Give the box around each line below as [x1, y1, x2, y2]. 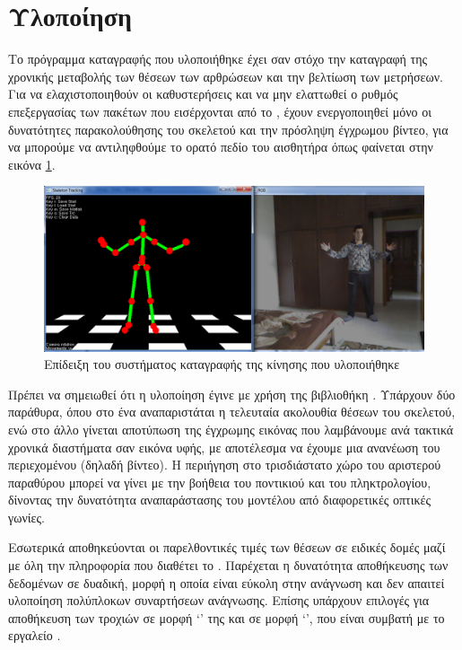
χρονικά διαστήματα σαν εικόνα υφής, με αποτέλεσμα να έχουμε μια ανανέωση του [8, 437, 440, 456]
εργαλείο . [8, 626, 61, 645]
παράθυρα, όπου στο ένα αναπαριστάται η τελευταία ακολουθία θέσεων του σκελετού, [8, 402, 456, 421]
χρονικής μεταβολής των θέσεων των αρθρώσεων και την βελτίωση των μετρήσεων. [8, 66, 443, 85]
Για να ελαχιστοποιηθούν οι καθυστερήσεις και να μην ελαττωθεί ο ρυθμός [8, 84, 398, 103]
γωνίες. [8, 507, 45, 526]
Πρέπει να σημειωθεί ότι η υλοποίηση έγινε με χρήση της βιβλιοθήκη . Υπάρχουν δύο [8, 384, 456, 403]
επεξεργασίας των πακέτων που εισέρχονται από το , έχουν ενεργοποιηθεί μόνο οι [8, 101, 431, 120]
